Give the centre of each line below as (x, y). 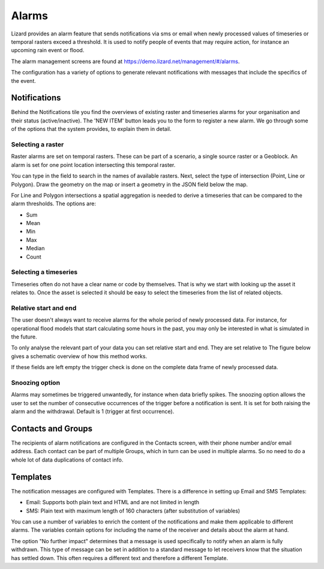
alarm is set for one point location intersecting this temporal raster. (93, 164)
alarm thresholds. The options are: (53, 203)
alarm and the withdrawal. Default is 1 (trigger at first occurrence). (93, 412)
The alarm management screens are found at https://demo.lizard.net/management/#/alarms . (125, 61)
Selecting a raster (37, 144)
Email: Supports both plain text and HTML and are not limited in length (113, 502)
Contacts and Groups (52, 428)
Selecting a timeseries (44, 272)
